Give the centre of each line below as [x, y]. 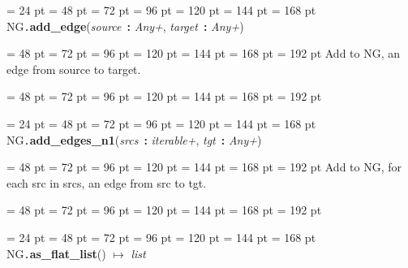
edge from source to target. [74, 69]
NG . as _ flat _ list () [56, 253]
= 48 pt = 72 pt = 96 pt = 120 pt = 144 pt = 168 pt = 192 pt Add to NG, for [204, 167]
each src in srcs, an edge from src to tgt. [107, 182]
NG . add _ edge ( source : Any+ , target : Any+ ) [125, 26]
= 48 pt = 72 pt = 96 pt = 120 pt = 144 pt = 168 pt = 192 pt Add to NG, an [204, 53]
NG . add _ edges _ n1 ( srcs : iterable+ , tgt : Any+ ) [134, 139]
